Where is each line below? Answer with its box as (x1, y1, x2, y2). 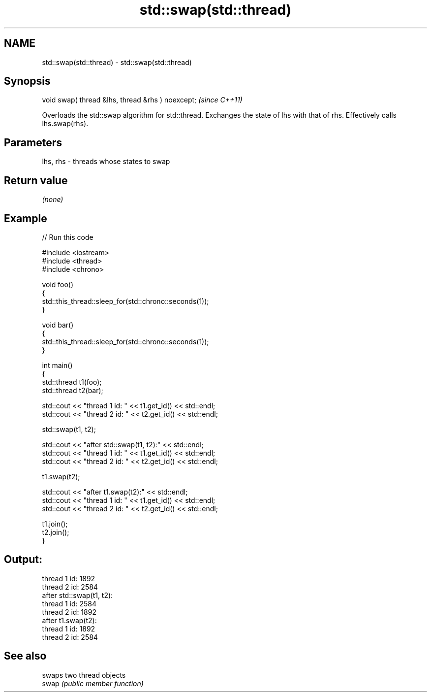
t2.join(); (42, 528, 69, 536)
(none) (42, 195, 63, 204)
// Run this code (42, 232, 93, 241)
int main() (42, 361, 73, 369)
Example (4, 212, 47, 225)
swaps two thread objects (42, 670, 126, 679)
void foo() (42, 280, 74, 289)
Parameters (4, 136, 62, 149)
